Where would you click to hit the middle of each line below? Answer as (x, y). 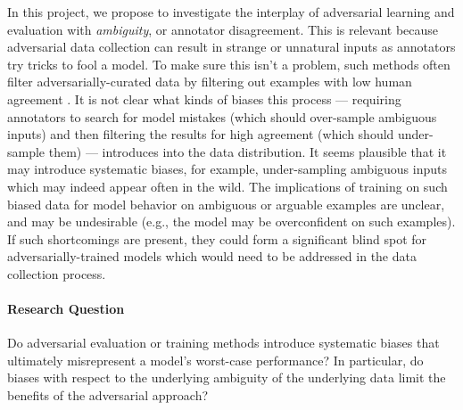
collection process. (57, 273)
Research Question (66, 309)
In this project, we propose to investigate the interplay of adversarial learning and (231, 12)
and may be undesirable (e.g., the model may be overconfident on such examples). (231, 221)
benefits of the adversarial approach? (108, 395)
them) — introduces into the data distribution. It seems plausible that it (248, 151)
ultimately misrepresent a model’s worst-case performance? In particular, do (215, 360)
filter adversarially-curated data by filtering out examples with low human (210, 82)
